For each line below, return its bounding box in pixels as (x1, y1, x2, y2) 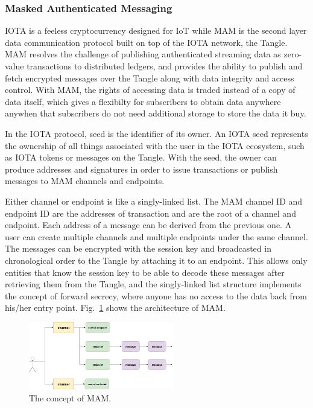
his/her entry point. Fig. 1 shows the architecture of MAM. (5, 301, 226, 314)
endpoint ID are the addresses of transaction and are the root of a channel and (5, 206, 296, 219)
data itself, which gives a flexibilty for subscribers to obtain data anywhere (5, 95, 281, 107)
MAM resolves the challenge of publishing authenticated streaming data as (5, 48, 281, 60)
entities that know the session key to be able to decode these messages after (5, 266, 285, 278)
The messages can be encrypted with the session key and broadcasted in (5, 242, 271, 255)
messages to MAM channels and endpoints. (5, 174, 165, 187)
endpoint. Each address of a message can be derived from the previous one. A (5, 218, 292, 231)
